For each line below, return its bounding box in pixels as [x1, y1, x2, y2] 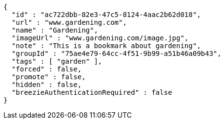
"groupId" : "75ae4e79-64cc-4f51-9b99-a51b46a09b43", [11, 50, 222, 57]
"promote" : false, [11, 73, 86, 81]
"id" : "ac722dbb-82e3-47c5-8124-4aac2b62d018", [11, 11, 201, 18]
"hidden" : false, [11, 81, 82, 88]
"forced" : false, [11, 65, 82, 73]
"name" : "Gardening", [11, 26, 98, 34]
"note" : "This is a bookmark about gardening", [11, 42, 201, 50]
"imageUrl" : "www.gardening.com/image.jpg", [11, 34, 189, 42]
